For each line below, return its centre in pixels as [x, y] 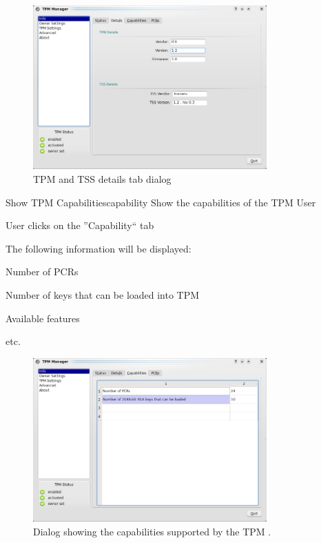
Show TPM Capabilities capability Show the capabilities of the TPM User [161, 202]
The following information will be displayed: [99, 248]
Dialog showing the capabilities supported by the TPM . [152, 531]
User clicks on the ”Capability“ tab [80, 225]
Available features [43, 318]
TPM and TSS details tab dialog [102, 178]
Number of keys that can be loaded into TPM [103, 294]
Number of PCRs [42, 271]
